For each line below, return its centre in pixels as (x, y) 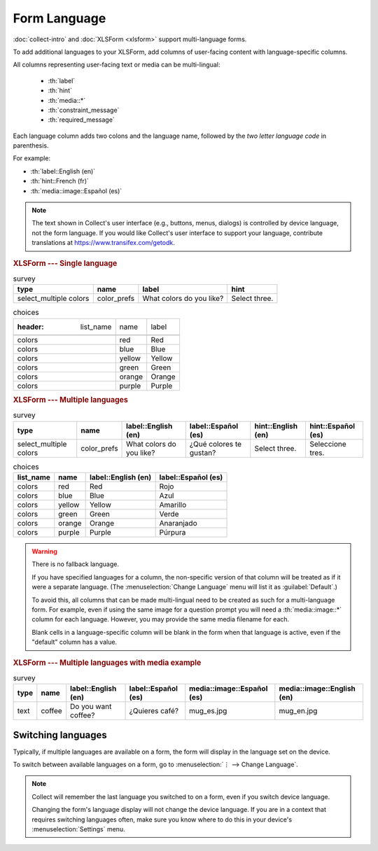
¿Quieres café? (154, 711)
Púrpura (173, 532)
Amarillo (173, 505)
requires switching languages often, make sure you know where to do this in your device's (162, 820)
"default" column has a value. (75, 642)
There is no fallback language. (75, 564)
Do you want (91, 707)
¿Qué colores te (215, 444)
